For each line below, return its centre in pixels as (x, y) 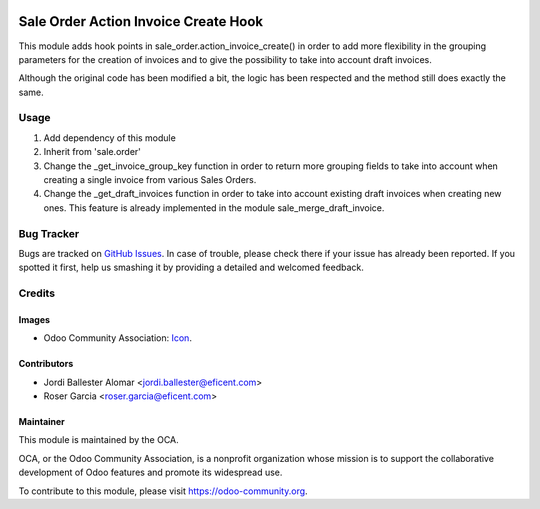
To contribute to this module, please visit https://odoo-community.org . (163, 491)
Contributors (46, 364)
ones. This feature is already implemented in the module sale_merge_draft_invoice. (214, 207)
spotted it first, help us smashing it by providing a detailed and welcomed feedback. (191, 267)
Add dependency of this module (110, 137)
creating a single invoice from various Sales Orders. (150, 179)
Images (34, 319)
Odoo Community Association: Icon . (117, 338)
